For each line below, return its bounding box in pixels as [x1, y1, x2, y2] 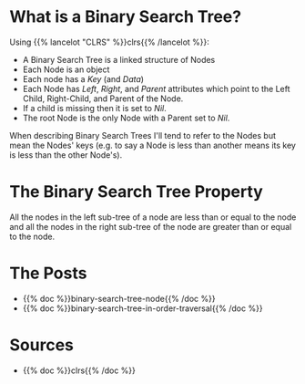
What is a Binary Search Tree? [9, 6, 242, 27]
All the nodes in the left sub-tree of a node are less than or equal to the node [9, 212, 297, 223]
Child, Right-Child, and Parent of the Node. [22, 93, 184, 104]
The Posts [9, 263, 87, 284]
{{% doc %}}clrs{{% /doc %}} [22, 365, 137, 376]
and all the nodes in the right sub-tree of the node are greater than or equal [9, 221, 292, 232]
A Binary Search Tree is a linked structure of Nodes [22, 54, 216, 65]
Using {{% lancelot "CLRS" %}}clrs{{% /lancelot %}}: [9, 36, 209, 47]
